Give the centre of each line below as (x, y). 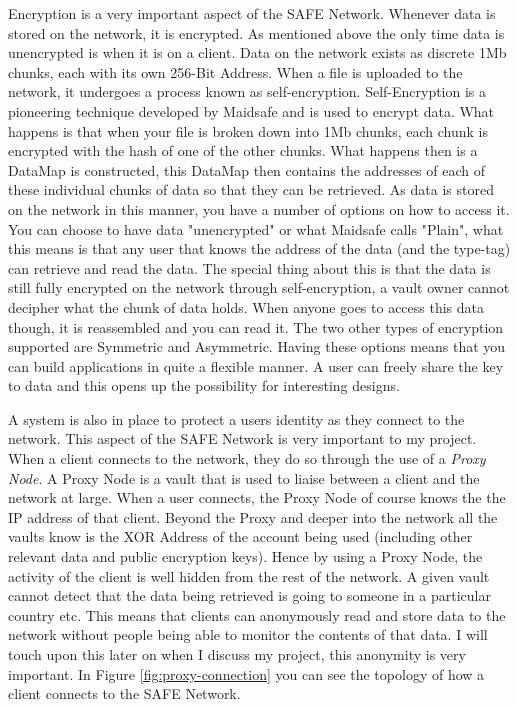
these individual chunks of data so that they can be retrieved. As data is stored (251, 189)
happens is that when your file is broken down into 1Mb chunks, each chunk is (248, 130)
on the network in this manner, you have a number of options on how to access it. (259, 208)
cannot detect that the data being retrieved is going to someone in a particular (249, 595)
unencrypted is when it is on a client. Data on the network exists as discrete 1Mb (257, 52)
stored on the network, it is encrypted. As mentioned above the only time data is (256, 32)
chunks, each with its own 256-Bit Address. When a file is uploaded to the (235, 71)
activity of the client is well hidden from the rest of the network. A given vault (249, 575)
